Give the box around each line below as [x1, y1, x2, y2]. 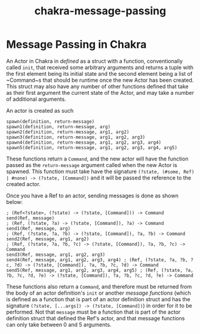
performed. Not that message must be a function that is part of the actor [6, 308, 181, 316]
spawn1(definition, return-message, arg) [6, 123, 111, 129]
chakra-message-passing [34, 4, 167, 18]
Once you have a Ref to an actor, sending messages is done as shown [6, 192, 179, 199]
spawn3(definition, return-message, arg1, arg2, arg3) [6, 134, 146, 140]
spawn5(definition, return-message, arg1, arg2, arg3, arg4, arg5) [6, 144, 178, 150]
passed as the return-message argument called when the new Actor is [6, 161, 177, 168]
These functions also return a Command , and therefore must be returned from [6, 283, 192, 290]
